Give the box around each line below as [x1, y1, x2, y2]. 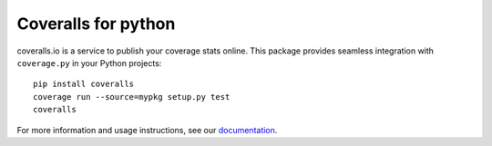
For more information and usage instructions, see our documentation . [16, 124, 278, 135]
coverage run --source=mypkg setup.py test [33, 92, 231, 102]
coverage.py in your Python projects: [16, 57, 162, 68]
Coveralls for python [16, 14, 176, 34]
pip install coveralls [33, 79, 135, 90]
